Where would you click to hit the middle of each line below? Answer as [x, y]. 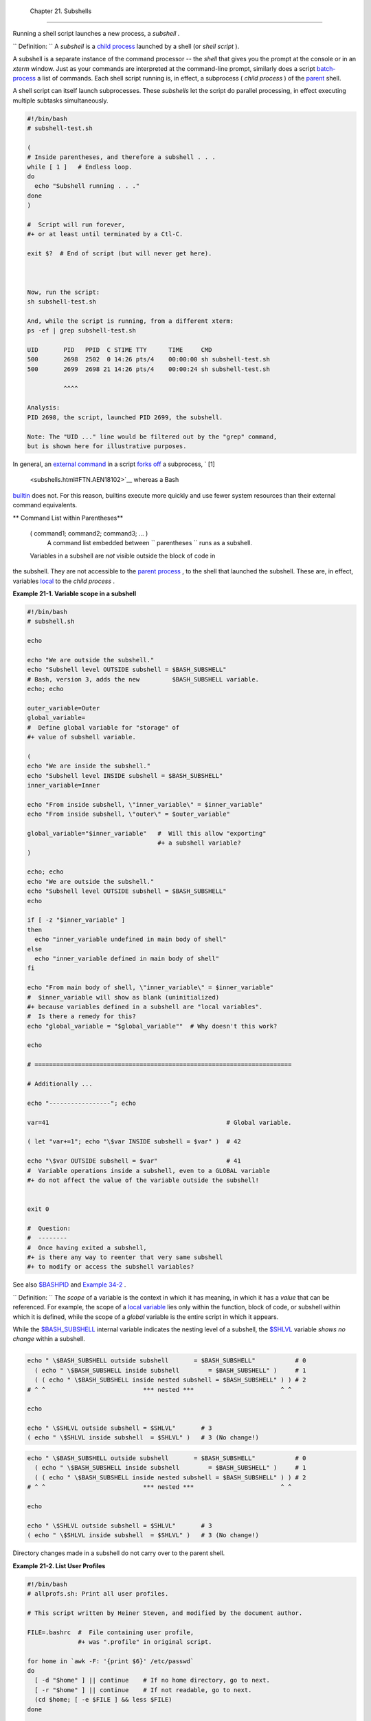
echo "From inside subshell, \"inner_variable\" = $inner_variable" [145, 804]
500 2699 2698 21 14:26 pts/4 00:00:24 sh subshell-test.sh [149, 369]
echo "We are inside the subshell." [89, 766]
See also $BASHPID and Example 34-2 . [69, 1285]
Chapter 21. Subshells [61, 11]
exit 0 [38, 1209]
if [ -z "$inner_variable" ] [76, 920]
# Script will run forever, [76, 225]
